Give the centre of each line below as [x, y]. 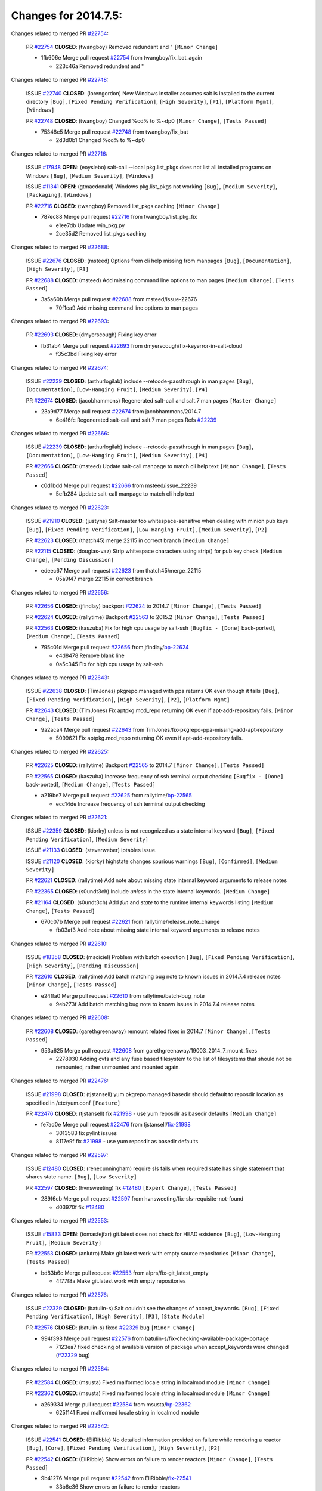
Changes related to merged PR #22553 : [60, 1220]
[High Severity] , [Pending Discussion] [83, 966]
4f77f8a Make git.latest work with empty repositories [121, 1281]
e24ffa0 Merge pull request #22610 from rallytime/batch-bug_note [123, 995]
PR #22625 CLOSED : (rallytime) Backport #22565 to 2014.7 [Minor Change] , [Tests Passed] [145, 765]
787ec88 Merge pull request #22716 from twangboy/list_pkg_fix [119, 217]
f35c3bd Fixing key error [86, 354]
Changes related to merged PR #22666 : [60, 433]
